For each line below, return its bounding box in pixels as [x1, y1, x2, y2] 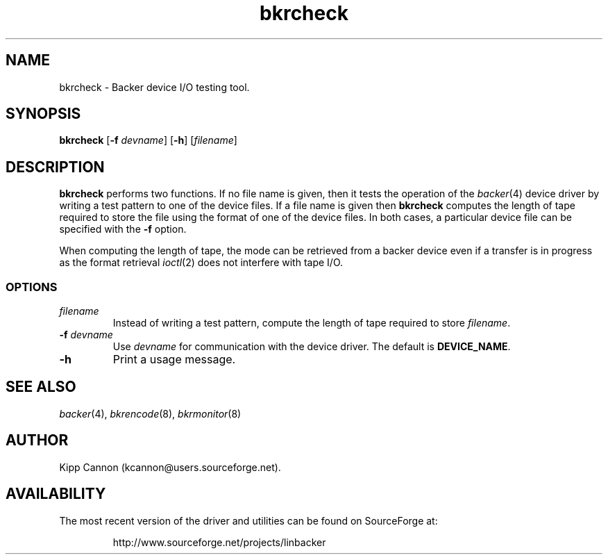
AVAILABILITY [6, 485, 106, 503]
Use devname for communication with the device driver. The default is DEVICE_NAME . [112, 340, 511, 353]
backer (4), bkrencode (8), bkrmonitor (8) [59, 407, 242, 420]
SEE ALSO [6, 378, 76, 396]
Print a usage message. [112, 352, 236, 367]
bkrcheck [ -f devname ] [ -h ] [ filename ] [59, 134, 237, 147]
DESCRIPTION [6, 158, 105, 176]
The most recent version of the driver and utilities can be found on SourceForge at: [59, 514, 438, 527]
